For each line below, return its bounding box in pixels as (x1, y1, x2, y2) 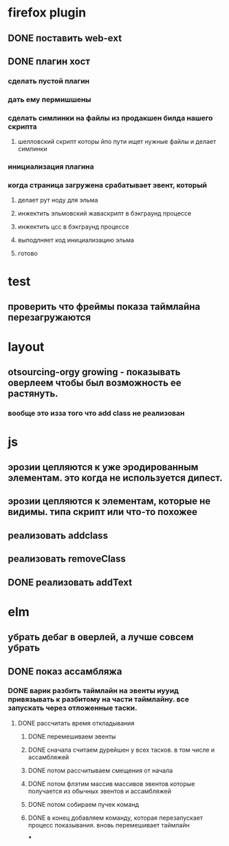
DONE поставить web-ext (8, 32, 122, 44)
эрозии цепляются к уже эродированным (8, 461, 199, 473)
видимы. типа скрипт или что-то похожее (8, 506, 198, 518)
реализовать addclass (8, 529, 109, 541)
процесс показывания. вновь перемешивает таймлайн (28, 821, 190, 829)
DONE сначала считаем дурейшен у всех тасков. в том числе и (28, 745, 215, 754)
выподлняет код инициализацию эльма (17, 236, 135, 244)
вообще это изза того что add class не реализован (8, 408, 185, 418)
